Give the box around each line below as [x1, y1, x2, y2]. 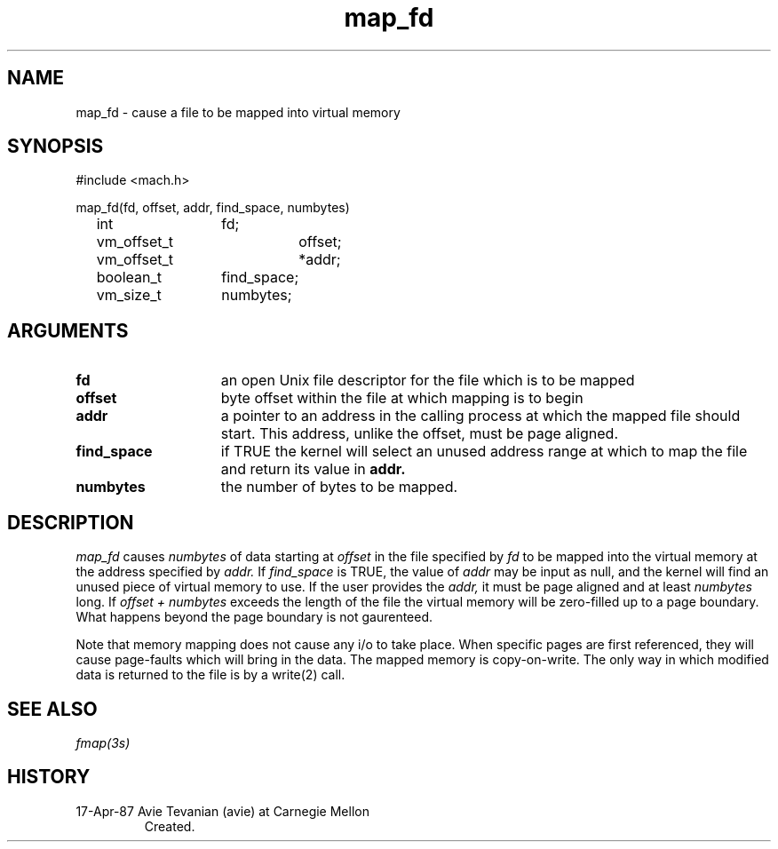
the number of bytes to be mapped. [220, 478, 458, 496]
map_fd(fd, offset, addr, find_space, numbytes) [75, 200, 350, 216]
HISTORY [7, 766, 91, 789]
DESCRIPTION [7, 511, 134, 534]
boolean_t [96, 268, 163, 287]
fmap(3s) [75, 734, 131, 750]
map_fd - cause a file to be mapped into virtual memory [75, 104, 401, 120]
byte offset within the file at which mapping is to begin [220, 389, 583, 408]
